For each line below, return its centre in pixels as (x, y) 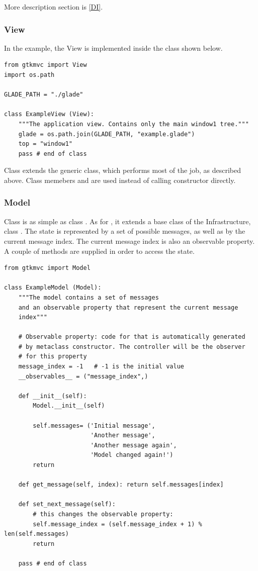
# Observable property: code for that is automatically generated (132, 337)
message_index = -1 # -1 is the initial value (101, 367)
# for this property (53, 357)
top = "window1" (46, 144)
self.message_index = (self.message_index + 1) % (117, 524)
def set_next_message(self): (67, 504)
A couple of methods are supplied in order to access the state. (99, 251)
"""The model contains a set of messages (89, 297)
